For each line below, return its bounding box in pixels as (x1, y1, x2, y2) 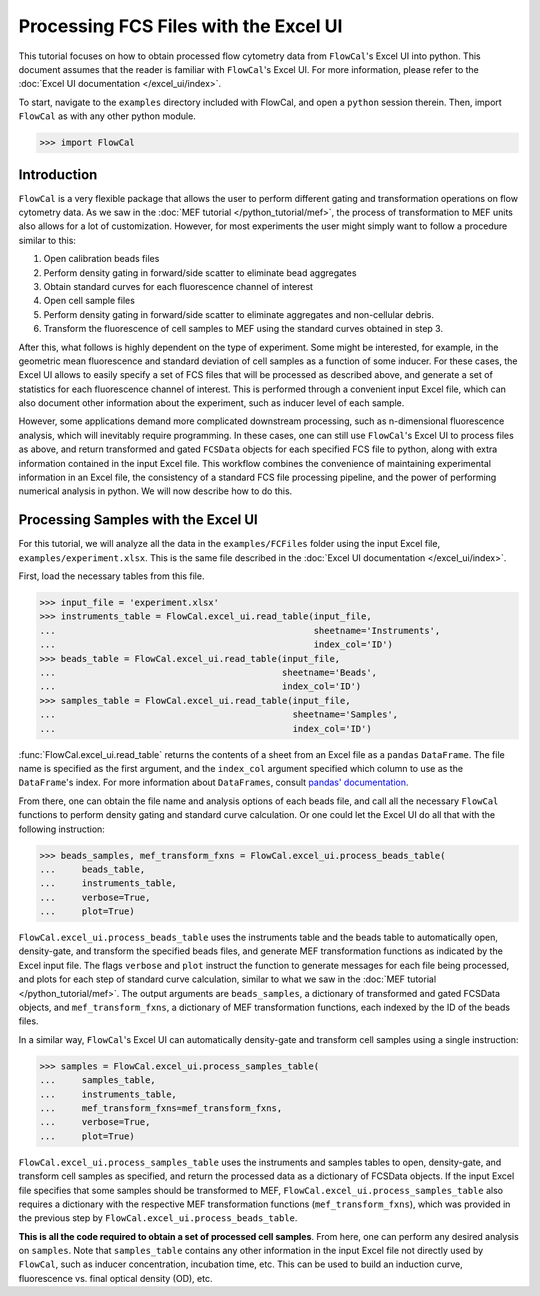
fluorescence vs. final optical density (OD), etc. (18, 1272, 213, 1284)
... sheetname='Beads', (39, 667, 378, 679)
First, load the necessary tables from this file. (18, 570, 205, 582)
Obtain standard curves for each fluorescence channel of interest (43, 280, 314, 292)
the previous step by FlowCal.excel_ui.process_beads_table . (18, 1212, 298, 1224)
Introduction (18, 166, 98, 183)
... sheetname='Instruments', (39, 625, 441, 636)
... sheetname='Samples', (39, 709, 399, 720)
